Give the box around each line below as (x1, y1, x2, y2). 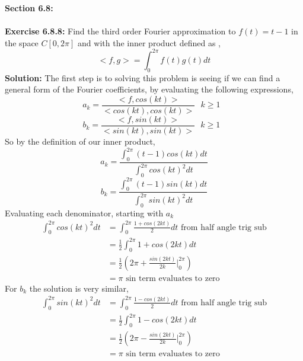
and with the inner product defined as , (78, 36, 221, 49)
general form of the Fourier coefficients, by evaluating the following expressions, (5, 83, 294, 95)
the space (5, 36, 39, 49)
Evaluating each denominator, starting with (5, 206, 164, 219)
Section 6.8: (5, 2, 53, 14)
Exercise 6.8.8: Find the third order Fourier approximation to (5, 25, 236, 37)
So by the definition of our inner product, (5, 135, 155, 147)
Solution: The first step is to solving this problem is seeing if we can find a (5, 71, 280, 84)
